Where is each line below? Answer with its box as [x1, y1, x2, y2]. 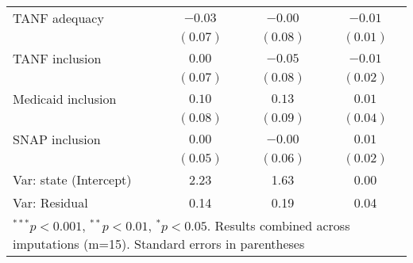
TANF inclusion [13, 49, 102, 67]
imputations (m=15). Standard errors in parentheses [13, 234, 305, 253]
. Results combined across [206, 216, 350, 234]
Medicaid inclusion [13, 90, 117, 108]
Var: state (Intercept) [13, 170, 132, 189]
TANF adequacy [13, 9, 104, 27]
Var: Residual [13, 193, 88, 212]
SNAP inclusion [13, 130, 101, 148]
